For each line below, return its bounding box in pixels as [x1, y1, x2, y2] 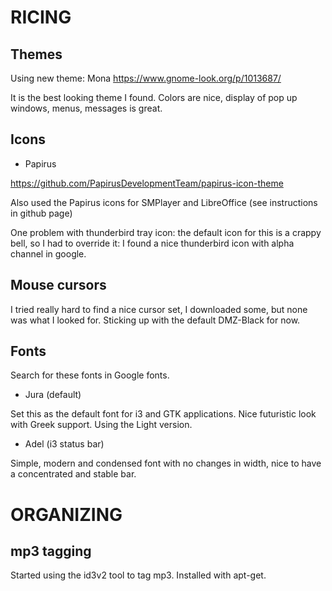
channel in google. [10, 247, 87, 260]
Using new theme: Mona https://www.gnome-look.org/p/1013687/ [10, 72, 282, 84]
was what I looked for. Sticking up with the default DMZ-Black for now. [10, 314, 301, 326]
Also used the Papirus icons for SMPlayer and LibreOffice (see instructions [10, 196, 318, 208]
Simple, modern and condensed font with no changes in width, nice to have [10, 457, 322, 470]
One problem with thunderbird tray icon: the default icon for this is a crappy [10, 226, 322, 238]
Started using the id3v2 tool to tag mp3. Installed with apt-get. [10, 569, 267, 581]
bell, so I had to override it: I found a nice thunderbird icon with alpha [10, 237, 295, 249]
